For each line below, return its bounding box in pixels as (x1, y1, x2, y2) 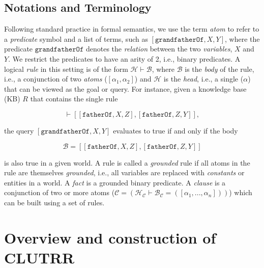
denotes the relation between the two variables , (85, 43, 232, 54)
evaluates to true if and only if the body (113, 125, 238, 136)
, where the (225, 33, 260, 44)
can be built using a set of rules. (4, 197, 105, 207)
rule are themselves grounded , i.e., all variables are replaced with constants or (4, 167, 245, 178)
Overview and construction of (4, 227, 216, 248)
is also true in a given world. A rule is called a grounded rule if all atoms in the (4, 157, 250, 168)
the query (4, 125, 34, 136)
